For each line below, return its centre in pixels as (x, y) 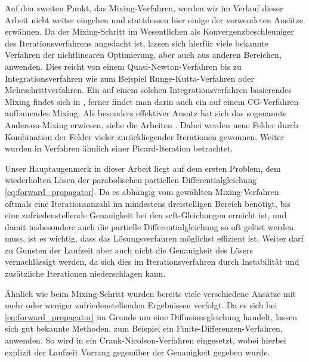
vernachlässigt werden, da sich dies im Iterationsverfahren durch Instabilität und (152, 262)
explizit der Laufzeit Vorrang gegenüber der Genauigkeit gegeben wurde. (137, 352)
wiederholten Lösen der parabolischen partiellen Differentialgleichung (131, 180)
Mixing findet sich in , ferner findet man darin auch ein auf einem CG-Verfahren (152, 101)
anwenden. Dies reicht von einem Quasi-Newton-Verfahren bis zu (123, 66)
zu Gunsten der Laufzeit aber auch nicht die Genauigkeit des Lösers (129, 250)
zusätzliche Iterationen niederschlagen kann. (85, 273)
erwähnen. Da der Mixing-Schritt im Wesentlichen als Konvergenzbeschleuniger (149, 31)
